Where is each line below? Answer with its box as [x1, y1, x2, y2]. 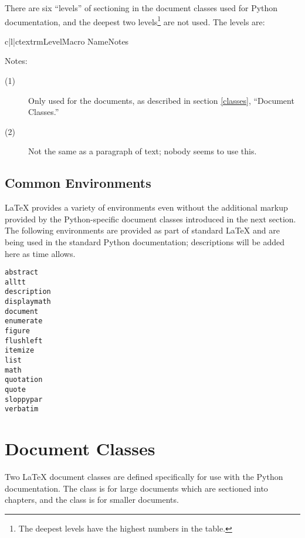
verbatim [5, 405, 39, 414]
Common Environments [5, 174, 151, 192]
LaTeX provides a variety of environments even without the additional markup [5, 201, 288, 214]
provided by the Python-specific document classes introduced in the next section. [5, 212, 296, 225]
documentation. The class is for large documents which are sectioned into [5, 482, 268, 494]
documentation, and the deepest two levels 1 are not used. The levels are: [5, 13, 265, 28]
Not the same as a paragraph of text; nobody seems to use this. [28, 145, 257, 157]
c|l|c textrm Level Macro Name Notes [5, 35, 129, 47]
